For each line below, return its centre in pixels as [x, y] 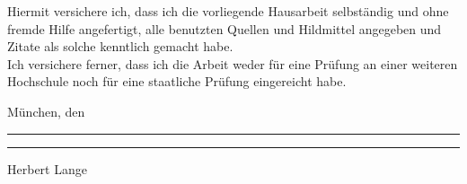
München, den [46, 111]
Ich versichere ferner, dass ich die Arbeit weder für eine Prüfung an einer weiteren [233, 63]
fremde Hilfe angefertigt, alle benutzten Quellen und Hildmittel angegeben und [225, 28]
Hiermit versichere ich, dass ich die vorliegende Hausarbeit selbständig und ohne [228, 11]
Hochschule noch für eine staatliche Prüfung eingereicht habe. [177, 81]
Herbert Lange [47, 168]
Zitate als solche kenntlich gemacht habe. [120, 46]
